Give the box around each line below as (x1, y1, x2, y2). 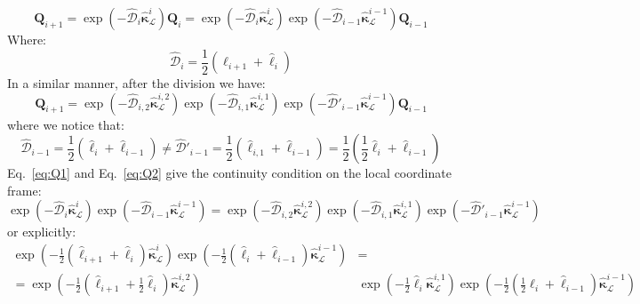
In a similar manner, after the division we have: (7, 74, 266, 92)
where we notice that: (7, 115, 124, 133)
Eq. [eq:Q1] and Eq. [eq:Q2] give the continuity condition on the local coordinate (7, 164, 452, 182)
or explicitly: (7, 222, 76, 241)
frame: (7, 180, 42, 199)
